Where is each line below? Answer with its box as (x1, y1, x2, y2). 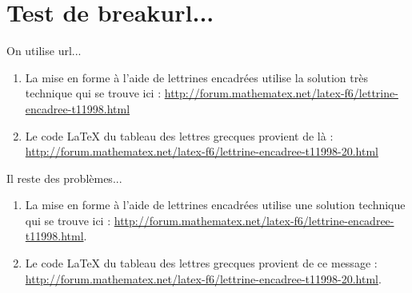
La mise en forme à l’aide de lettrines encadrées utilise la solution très (25, 69, 368, 85)
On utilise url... (6, 42, 82, 59)
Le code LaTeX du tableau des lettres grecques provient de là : (25, 127, 334, 144)
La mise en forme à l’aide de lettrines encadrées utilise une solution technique (25, 196, 406, 213)
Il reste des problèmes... (6, 169, 122, 186)
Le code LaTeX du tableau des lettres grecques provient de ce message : (25, 255, 378, 271)
